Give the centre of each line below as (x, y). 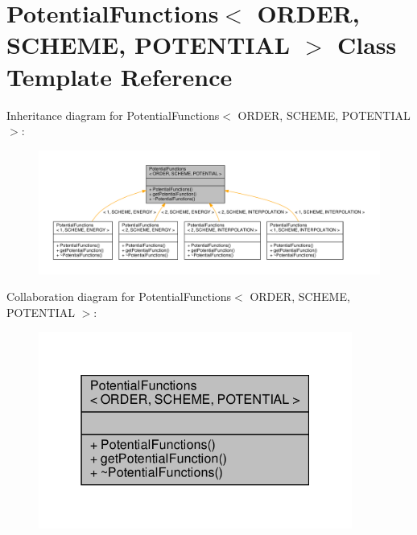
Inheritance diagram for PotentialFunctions (113, 115)
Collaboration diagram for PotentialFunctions (119, 296)
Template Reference (120, 76)
